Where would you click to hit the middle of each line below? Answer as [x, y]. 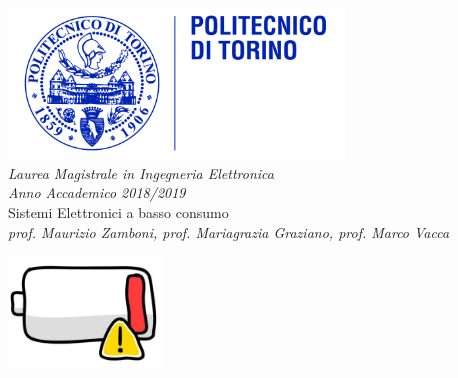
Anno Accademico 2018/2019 [97, 192]
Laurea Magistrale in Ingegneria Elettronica [141, 172]
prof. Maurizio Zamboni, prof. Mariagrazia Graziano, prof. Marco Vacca [229, 231]
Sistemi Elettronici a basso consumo [118, 211]
